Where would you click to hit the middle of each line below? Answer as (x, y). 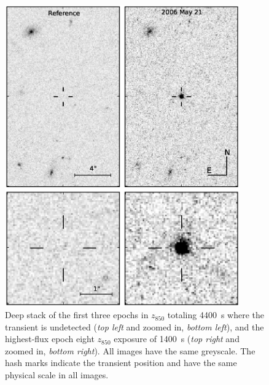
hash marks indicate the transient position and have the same (121, 363)
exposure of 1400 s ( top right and (177, 339)
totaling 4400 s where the (216, 315)
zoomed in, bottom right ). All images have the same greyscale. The (130, 350)
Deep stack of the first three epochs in (77, 315)
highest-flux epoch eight (50, 339)
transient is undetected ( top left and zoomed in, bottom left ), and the (134, 326)
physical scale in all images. (57, 375)
